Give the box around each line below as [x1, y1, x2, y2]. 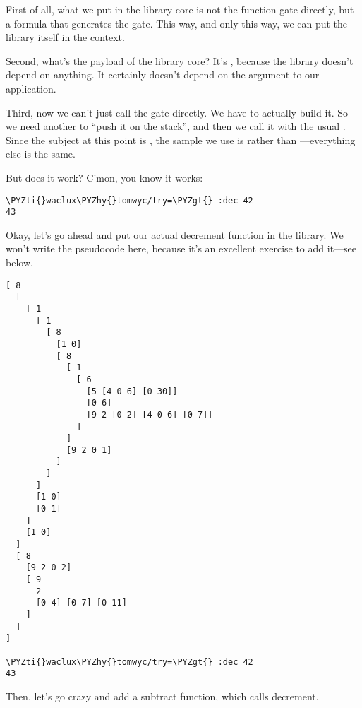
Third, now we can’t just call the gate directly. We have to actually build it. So [6, 105, 349, 119]
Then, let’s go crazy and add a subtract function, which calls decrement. [6, 688, 319, 703]
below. [6, 255, 33, 270]
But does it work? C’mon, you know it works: [6, 170, 203, 184]
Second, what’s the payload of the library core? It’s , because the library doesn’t [6, 53, 354, 68]
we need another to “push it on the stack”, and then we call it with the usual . [6, 119, 346, 134]
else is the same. [6, 146, 76, 161]
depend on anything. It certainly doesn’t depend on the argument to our [6, 67, 320, 82]
